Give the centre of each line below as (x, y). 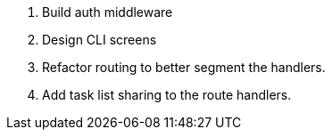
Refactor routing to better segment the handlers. (184, 67)
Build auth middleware (108, 12)
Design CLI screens (100, 40)
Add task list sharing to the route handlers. (167, 95)
